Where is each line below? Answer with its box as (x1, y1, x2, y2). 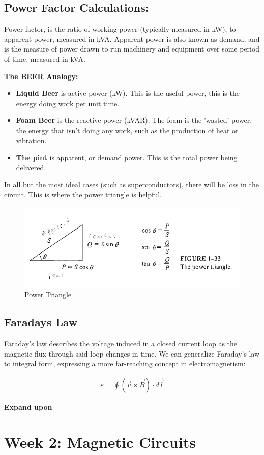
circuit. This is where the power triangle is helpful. (4, 189, 162, 199)
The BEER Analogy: (4, 70, 78, 81)
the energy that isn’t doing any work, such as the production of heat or (16, 124, 239, 135)
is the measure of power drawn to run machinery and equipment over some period (4, 43, 260, 54)
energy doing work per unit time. (16, 97, 120, 108)
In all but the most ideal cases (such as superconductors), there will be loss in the (4, 179, 259, 190)
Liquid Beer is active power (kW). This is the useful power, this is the (16, 88, 240, 98)
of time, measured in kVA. (4, 53, 85, 64)
